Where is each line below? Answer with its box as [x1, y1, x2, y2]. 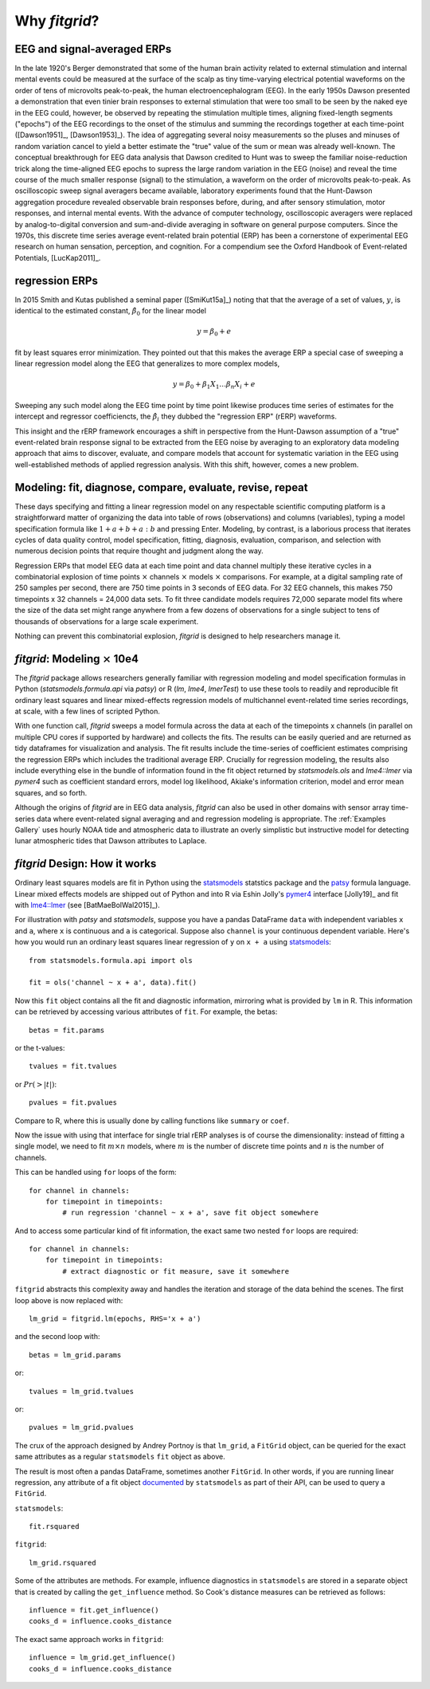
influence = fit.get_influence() [29, 1606, 159, 1615]
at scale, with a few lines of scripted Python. [14, 706, 161, 717]
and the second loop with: [14, 1332, 100, 1341]
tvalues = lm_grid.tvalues [29, 1387, 135, 1396]
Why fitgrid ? [14, 12, 100, 29]
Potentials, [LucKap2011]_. [14, 253, 101, 262]
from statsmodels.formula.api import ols [29, 956, 193, 964]
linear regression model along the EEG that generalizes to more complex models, [14, 359, 280, 368]
